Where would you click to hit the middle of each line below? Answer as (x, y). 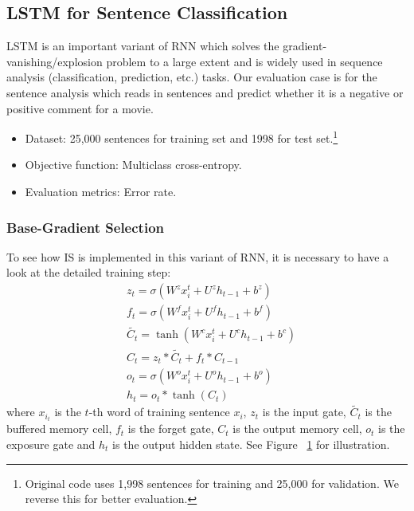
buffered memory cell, (59, 428)
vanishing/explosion (55, 61)
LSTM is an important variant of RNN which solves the (143, 46)
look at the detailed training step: (89, 272)
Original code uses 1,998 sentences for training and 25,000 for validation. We (212, 483)
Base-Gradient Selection (85, 227)
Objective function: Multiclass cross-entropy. (133, 165)
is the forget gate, (171, 428)
